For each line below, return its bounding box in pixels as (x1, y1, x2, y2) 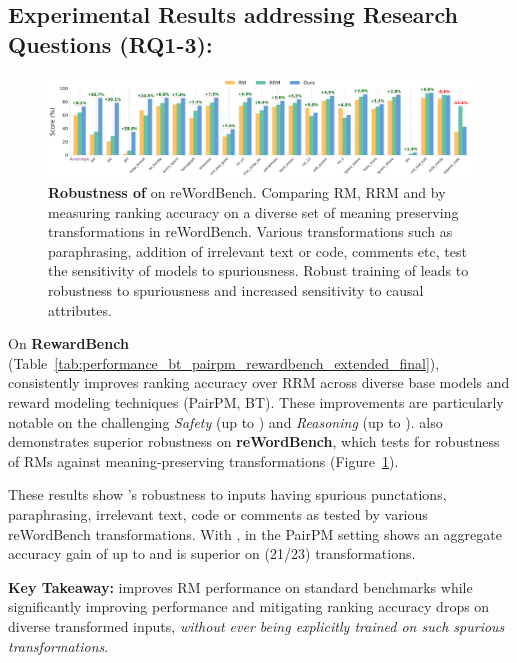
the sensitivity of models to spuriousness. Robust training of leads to (48, 260, 469, 281)
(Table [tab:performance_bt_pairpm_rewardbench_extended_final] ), (8, 352, 440, 373)
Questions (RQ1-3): (8, 28, 213, 59)
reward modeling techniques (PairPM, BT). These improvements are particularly (8, 391, 504, 412)
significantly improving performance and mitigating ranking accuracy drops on (8, 596, 490, 617)
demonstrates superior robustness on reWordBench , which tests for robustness (8, 431, 500, 452)
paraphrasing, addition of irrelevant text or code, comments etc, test (48, 240, 467, 261)
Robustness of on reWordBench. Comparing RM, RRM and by (48, 182, 446, 203)
